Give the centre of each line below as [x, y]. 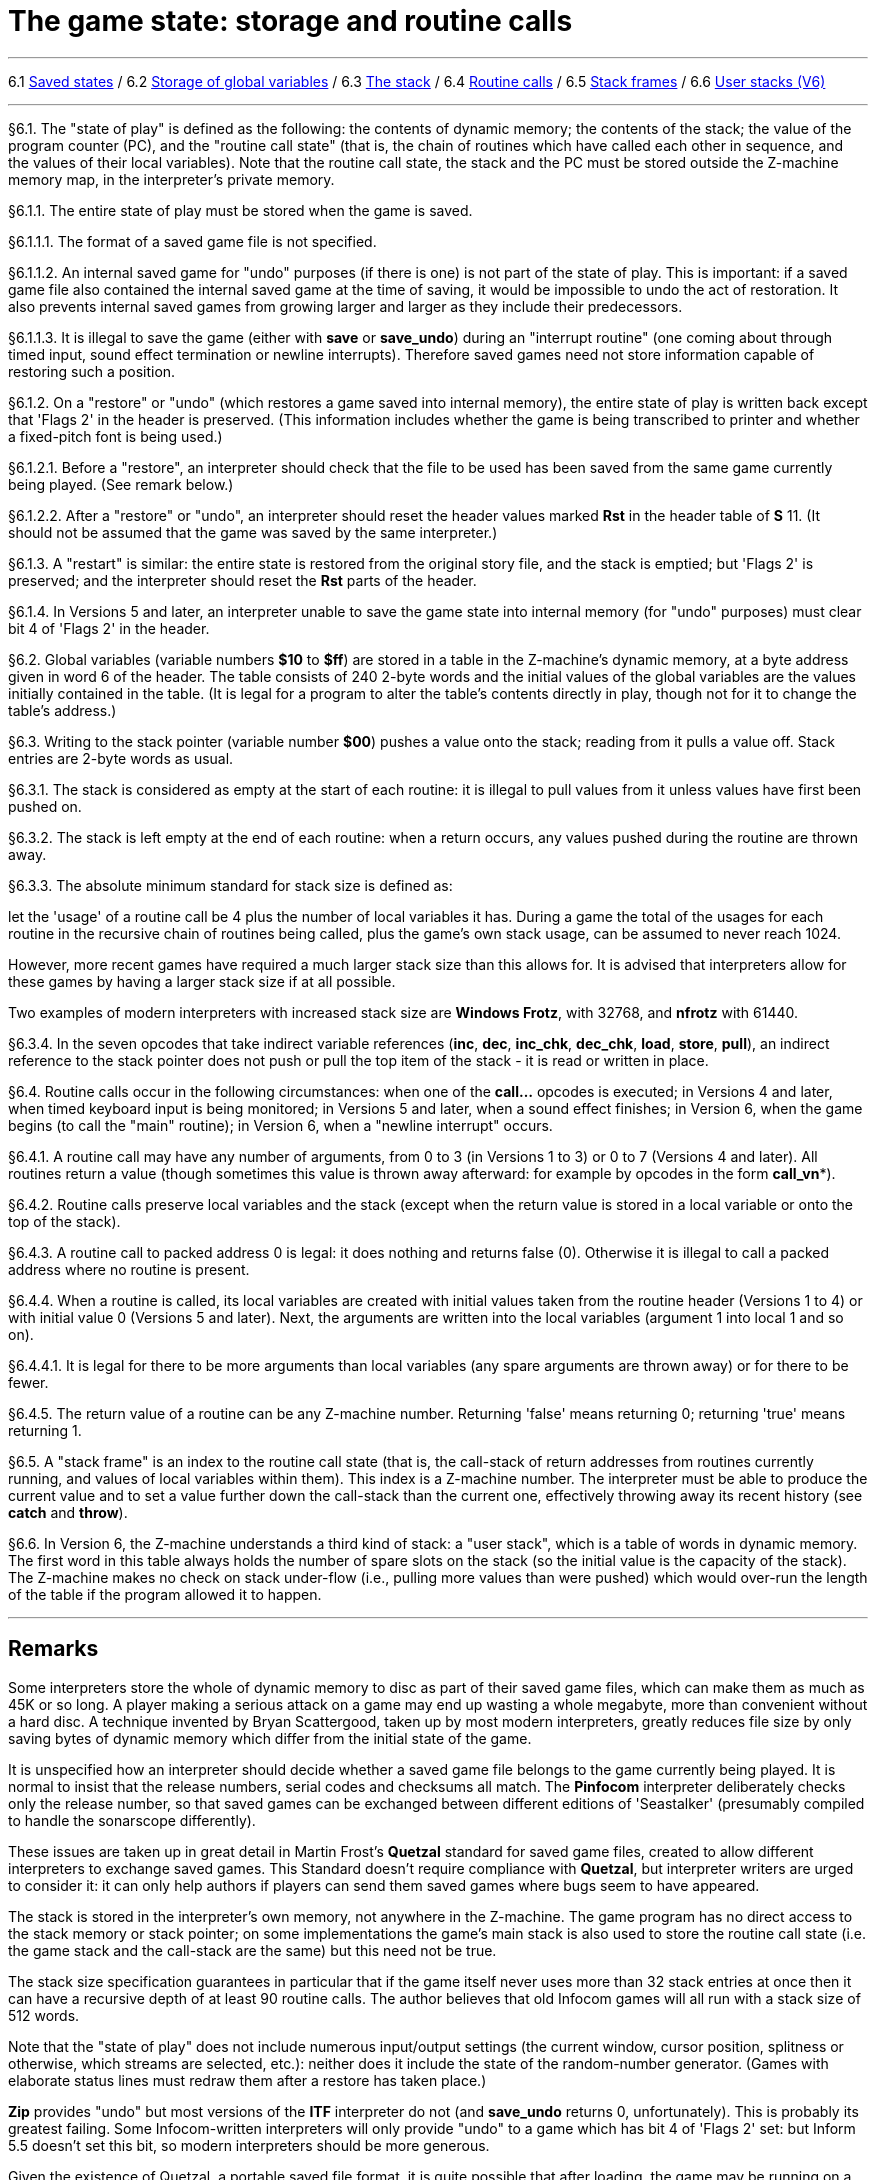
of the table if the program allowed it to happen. [165, 1594]
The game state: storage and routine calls [290, 21]
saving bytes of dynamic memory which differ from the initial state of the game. [270, 1738]
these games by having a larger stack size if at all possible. [202, 981]
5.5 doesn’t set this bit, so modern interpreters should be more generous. [249, 2145]
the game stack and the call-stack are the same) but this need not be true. [252, 1950]
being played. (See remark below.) [121, 484]
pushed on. [45, 806]
